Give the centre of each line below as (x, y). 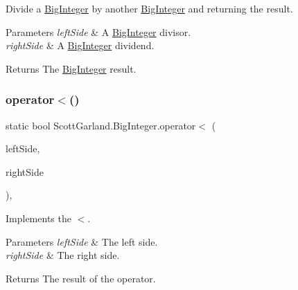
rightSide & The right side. (63, 255)
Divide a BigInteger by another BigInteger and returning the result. (149, 8)
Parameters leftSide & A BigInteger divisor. (98, 31)
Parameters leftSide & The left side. (82, 241)
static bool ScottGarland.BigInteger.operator (101, 125)
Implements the (38, 218)
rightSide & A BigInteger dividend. (80, 45)
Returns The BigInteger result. (71, 68)
